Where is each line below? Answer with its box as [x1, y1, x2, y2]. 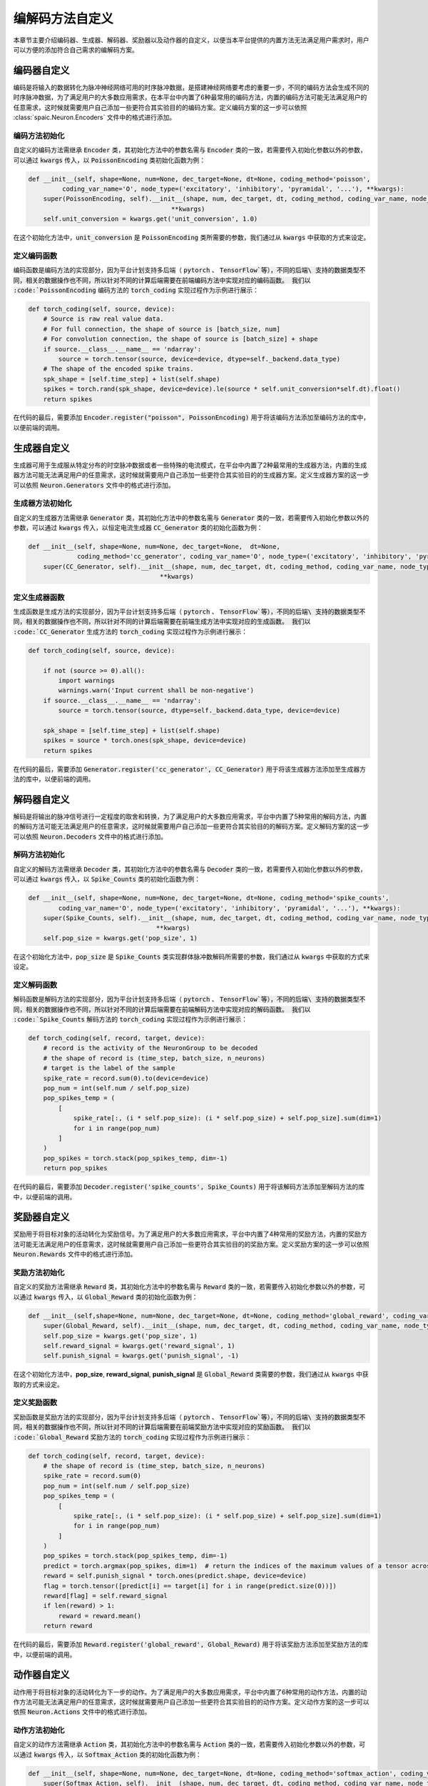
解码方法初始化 [13, 850, 65, 860]
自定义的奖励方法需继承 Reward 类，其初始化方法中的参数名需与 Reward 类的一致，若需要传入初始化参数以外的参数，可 [13, 1282, 365, 1291]
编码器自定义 [13, 64, 70, 76]
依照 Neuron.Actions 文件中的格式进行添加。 [13, 1707, 151, 1716]
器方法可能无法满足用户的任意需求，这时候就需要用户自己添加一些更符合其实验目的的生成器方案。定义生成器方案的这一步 [13, 471, 370, 479]
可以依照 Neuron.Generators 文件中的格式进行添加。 [13, 481, 175, 489]
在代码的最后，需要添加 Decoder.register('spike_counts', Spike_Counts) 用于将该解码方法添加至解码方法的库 [13, 1182, 365, 1191]
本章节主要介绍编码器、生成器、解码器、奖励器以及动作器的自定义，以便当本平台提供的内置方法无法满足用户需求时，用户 [13, 36, 370, 44]
